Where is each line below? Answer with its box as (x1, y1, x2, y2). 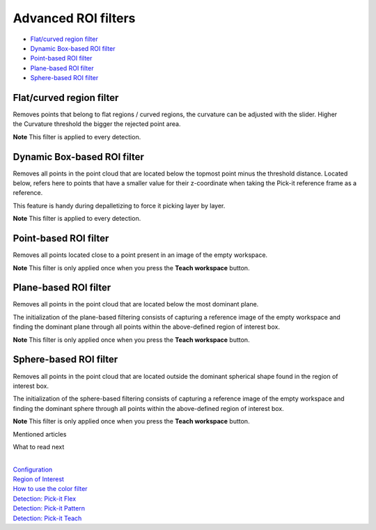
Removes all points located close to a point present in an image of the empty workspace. (13, 251, 268, 259)
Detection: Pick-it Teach (13, 514, 82, 522)
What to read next (13, 442, 65, 451)
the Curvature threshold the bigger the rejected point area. (13, 120, 181, 128)
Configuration (13, 465, 53, 474)
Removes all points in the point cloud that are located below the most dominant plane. (13, 300, 259, 309)
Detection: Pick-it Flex (13, 494, 77, 503)
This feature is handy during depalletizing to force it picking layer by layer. (13, 201, 226, 210)
